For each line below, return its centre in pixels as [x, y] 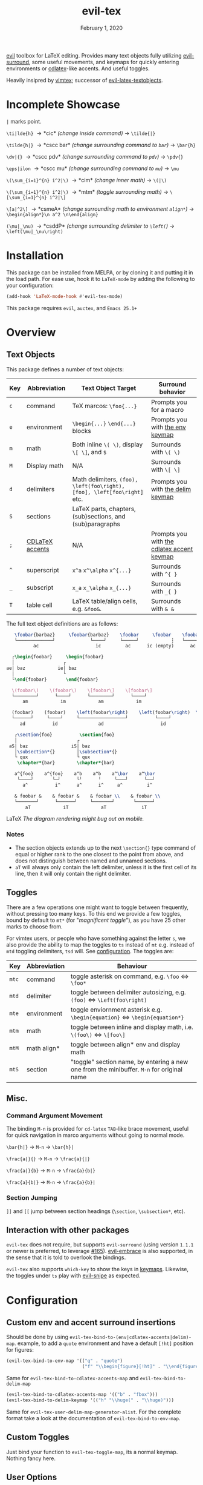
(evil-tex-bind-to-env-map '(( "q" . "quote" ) [64, 1361]
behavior [172, 392]
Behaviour [132, 966]
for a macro [167, 409]
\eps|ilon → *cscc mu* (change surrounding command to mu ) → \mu [93, 168]
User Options [32, 1477]
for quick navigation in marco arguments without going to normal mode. [95, 1135]
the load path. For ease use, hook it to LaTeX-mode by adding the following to [101, 279]
